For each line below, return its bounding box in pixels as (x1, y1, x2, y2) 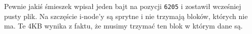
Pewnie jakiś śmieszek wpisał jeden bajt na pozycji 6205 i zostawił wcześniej (4, 1, 241, 11)
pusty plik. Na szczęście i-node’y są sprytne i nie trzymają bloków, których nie (4, 10, 248, 21)
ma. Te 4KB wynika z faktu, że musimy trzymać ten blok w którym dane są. (4, 20, 243, 31)
